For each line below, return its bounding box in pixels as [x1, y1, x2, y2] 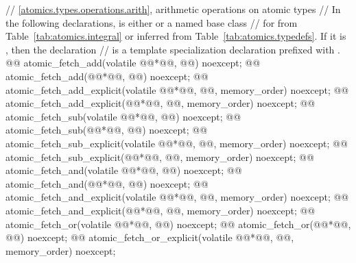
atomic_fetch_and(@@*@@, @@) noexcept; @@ [5, 176, 209, 190]
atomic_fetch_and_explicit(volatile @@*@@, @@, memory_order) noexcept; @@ [5, 190, 349, 204]
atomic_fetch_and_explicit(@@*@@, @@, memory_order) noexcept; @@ [5, 203, 316, 217]
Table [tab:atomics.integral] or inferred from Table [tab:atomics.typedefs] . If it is [5, 29, 346, 43]
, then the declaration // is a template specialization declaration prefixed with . [5, 42, 340, 56]
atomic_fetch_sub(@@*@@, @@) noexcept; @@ [5, 123, 208, 137]
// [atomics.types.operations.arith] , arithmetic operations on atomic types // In [5, 2, 341, 16]
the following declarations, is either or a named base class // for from [5, 15, 298, 29]
